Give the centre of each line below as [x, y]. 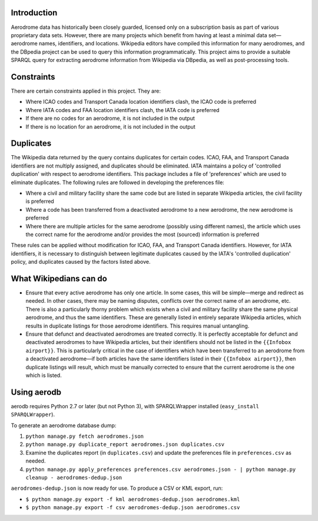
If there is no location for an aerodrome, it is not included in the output [110, 126]
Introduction [34, 13]
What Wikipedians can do [59, 278]
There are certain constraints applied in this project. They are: [86, 91]
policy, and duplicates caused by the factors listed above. [81, 262]
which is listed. [44, 375]
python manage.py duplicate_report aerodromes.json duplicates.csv [125, 445]
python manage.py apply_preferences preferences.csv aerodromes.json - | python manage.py [161, 469]
